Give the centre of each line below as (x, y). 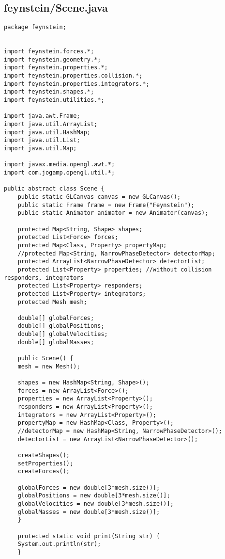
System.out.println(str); (59, 544)
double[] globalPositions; (61, 326)
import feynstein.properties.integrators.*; (77, 84)
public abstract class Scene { (54, 189)
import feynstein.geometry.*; (52, 59)
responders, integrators (44, 278)
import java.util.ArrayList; (51, 124)
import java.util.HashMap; (47, 132)
